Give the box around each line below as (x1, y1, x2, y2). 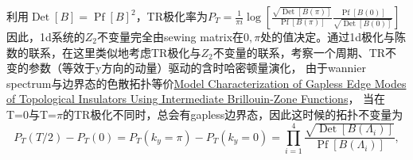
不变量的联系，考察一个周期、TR (212, 44, 386, 60)
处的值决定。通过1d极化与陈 (260, 29, 407, 44)
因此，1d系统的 (6, 29, 85, 44)
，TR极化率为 (135, 8, 208, 24)
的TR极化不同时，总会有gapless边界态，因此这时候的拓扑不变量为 (62, 105, 403, 122)
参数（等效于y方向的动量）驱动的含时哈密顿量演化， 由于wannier (28, 59, 366, 76)
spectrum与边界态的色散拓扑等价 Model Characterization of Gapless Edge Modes (6, 74, 407, 91)
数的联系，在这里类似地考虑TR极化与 (6, 44, 201, 60)
